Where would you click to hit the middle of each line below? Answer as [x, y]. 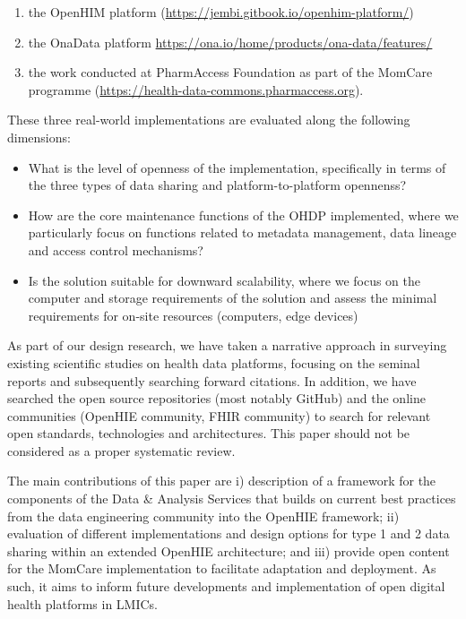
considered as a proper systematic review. [121, 450]
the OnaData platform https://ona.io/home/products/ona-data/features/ [230, 42]
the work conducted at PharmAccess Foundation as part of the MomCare [230, 72]
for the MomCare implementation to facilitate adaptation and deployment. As [222, 568]
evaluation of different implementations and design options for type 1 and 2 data [229, 533]
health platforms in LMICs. [83, 603]
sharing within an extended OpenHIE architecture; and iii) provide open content [229, 550]
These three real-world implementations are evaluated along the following [209, 120]
